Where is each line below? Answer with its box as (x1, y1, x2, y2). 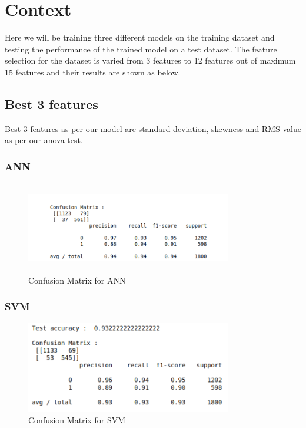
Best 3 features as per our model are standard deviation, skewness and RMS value (5, 122, 301, 134)
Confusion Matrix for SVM (28, 414, 126, 426)
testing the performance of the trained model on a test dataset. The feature (5, 42, 277, 55)
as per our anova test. (5, 134, 83, 146)
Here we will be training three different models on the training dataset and (5, 31, 275, 44)
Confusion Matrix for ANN (28, 274, 126, 286)
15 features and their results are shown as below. (5, 65, 181, 78)
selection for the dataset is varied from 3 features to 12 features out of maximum (5, 54, 296, 67)
